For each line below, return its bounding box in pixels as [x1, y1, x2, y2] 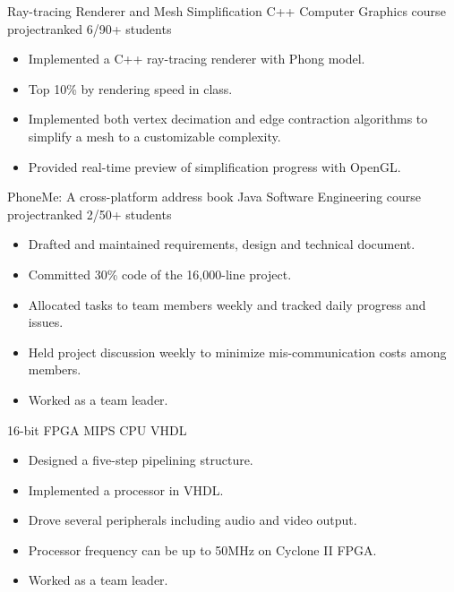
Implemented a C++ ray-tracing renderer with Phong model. [28, 49, 365, 68]
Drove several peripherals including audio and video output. [28, 510, 357, 529]
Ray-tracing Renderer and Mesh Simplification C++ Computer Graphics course [7, 2, 446, 20]
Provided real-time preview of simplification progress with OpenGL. [28, 157, 401, 176]
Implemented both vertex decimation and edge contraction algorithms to [28, 109, 428, 128]
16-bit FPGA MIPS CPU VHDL [7, 420, 187, 439]
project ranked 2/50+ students [7, 204, 172, 223]
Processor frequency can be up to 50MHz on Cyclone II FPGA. [28, 540, 377, 559]
